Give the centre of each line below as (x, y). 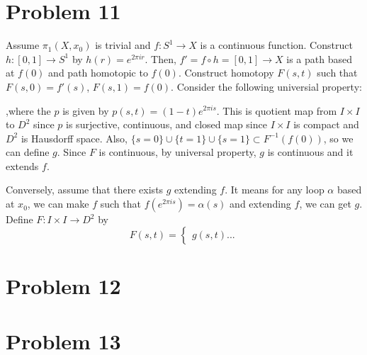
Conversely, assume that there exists (85, 190)
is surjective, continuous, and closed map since (166, 124)
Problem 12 (63, 285)
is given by (86, 110)
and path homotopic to (98, 73)
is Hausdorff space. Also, (74, 138)
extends (22, 165)
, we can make (58, 204)
